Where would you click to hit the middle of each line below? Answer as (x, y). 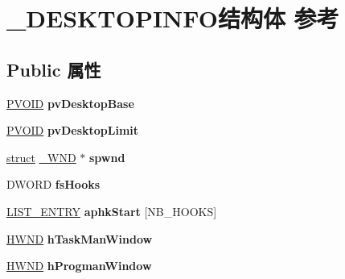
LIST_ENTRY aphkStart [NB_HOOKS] (112, 211)
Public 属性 (54, 69)
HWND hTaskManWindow (80, 238)
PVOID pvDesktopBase (70, 103)
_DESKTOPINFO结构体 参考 (173, 18)
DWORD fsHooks (53, 184)
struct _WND (41, 157)
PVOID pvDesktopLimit (73, 130)
